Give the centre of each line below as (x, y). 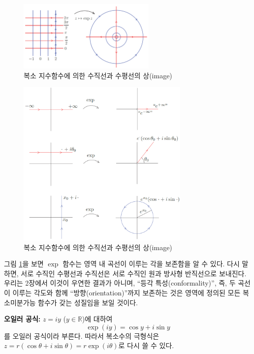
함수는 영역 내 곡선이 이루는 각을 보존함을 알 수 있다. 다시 (151, 264)
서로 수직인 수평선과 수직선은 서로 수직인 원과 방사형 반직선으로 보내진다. (134, 273)
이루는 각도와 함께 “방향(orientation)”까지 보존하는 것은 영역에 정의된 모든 (127, 292)
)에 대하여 (97, 319)
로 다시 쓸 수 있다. (146, 345)
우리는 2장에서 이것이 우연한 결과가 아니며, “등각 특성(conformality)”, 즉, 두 (120, 283)
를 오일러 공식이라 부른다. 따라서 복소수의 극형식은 (82, 336)
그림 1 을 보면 (24, 264)
